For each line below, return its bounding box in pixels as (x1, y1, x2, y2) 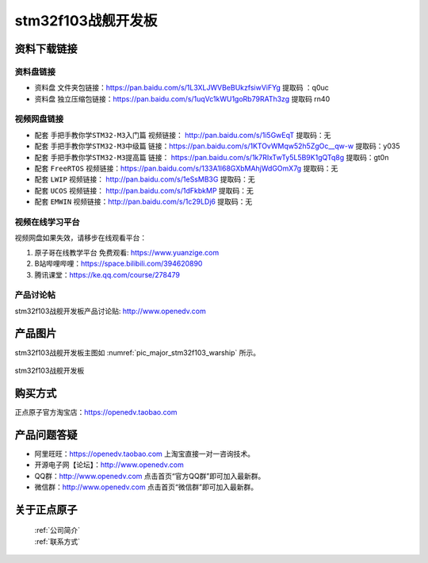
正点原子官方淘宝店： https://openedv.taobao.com (14, 407, 178, 416)
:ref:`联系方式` (34, 536, 81, 546)
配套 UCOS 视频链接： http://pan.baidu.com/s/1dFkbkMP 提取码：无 (34, 186, 254, 195)
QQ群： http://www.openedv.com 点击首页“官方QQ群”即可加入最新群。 (34, 471, 266, 481)
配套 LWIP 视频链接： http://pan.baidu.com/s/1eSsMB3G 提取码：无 (34, 174, 255, 184)
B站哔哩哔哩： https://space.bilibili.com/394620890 (34, 259, 203, 269)
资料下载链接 (14, 42, 78, 56)
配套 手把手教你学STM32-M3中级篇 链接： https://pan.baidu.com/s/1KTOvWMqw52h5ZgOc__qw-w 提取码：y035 (34, 141, 400, 151)
